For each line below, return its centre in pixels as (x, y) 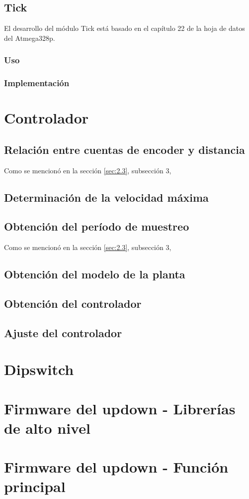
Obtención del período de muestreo (97, 226)
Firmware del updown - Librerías (120, 408)
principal (35, 486)
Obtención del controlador (73, 303)
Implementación (37, 83)
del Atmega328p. (30, 38)
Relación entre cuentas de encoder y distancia (124, 149)
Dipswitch (39, 369)
